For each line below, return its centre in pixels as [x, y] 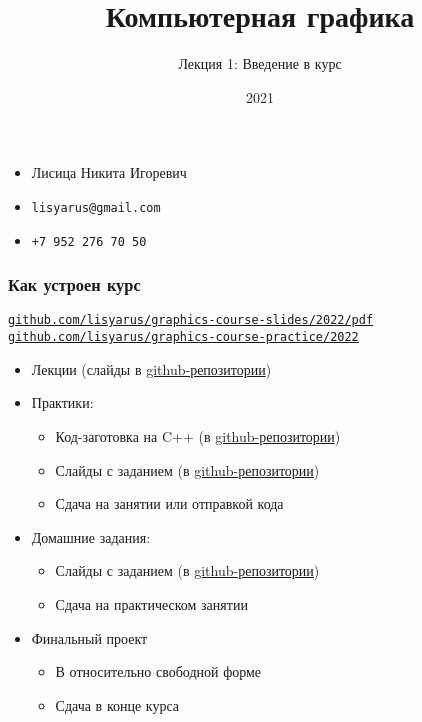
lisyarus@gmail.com [96, 207]
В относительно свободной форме [158, 671]
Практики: [62, 402]
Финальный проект [89, 637]
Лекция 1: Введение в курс [260, 63]
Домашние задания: [91, 536]
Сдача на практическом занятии [151, 603]
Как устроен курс [74, 284]
